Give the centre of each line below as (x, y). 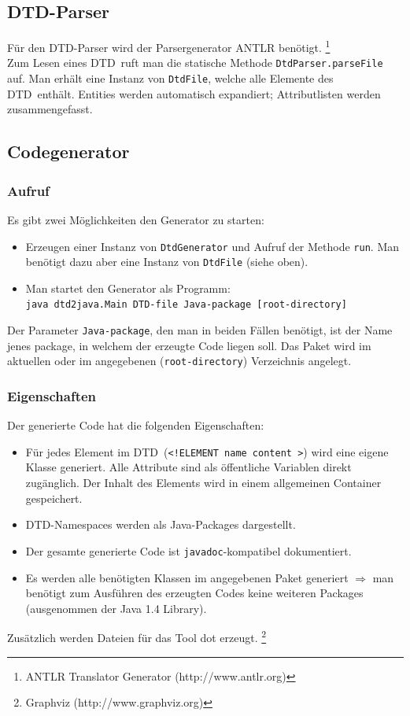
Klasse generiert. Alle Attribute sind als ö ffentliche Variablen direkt (188, 467)
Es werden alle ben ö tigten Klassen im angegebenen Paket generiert (187, 577)
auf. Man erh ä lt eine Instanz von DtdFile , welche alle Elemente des (170, 78)
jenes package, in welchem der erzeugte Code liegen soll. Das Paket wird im (189, 345)
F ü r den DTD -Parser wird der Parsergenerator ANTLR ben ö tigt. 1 (169, 46)
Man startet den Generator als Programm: (128, 288)
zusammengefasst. (50, 109)
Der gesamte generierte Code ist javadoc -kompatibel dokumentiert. (188, 550)
